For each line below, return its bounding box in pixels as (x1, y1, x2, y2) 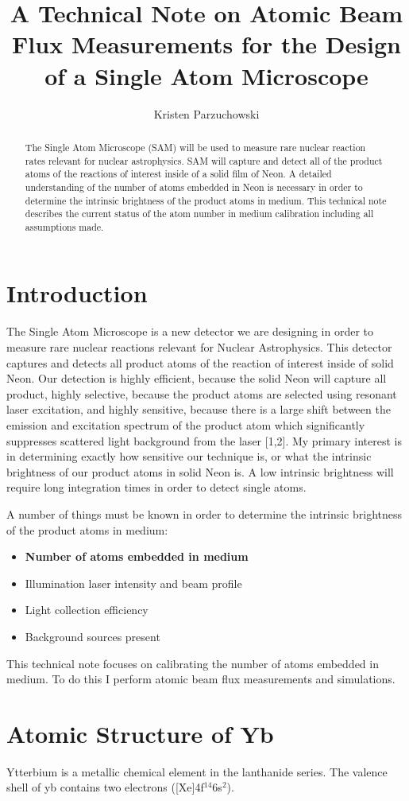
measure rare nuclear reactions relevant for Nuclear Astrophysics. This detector (6, 339, 392, 356)
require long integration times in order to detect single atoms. (6, 479, 307, 496)
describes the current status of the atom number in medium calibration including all (25, 207, 374, 220)
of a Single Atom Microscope (44, 59, 368, 91)
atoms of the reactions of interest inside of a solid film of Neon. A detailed (25, 167, 332, 181)
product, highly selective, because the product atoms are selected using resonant (6, 385, 397, 402)
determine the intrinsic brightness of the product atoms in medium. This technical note (25, 193, 387, 207)
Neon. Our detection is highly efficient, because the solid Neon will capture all (6, 370, 387, 387)
